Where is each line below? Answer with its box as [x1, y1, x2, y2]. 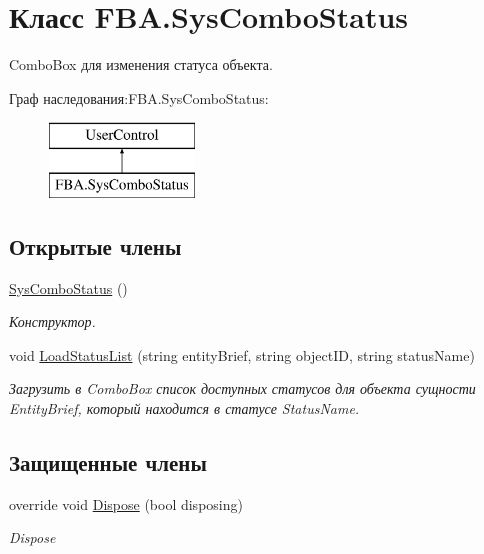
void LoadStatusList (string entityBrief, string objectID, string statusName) [9, 344, 475, 365]
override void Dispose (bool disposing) [9, 493, 243, 514]
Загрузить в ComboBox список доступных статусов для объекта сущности [9, 378, 476, 399]
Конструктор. [9, 311, 96, 332]
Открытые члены [9, 230, 182, 261]
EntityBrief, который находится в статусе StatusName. [9, 398, 360, 419]
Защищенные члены [9, 447, 207, 478]
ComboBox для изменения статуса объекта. [9, 54, 273, 75]
